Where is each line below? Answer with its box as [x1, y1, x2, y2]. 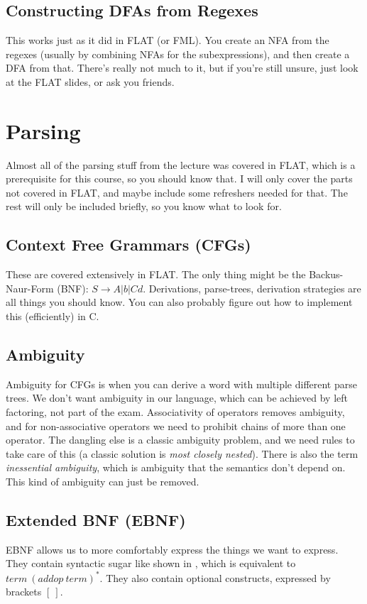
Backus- [309, 267, 344, 282]
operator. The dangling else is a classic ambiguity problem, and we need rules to [6, 432, 355, 447]
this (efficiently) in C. [6, 309, 99, 324]
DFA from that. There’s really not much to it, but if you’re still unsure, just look [6, 60, 358, 75]
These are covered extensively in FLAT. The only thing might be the [6, 267, 306, 282]
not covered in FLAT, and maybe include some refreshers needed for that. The [6, 185, 348, 199]
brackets [6, 584, 42, 599]
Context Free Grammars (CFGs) [6, 234, 251, 256]
